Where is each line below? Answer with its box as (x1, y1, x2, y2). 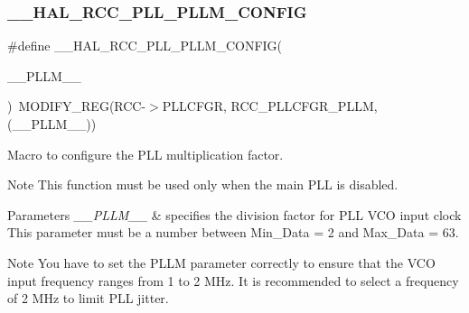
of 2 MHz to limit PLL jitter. (7, 289, 169, 308)
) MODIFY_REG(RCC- (7, 97, 146, 115)
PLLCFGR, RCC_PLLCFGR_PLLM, (162, 97, 378, 115)
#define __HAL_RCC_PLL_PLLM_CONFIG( (7, 36, 283, 55)
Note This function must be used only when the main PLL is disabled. (7, 175, 399, 194)
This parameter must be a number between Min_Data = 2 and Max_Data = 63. (7, 223, 459, 242)
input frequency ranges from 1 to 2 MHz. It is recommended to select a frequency (7, 271, 459, 290)
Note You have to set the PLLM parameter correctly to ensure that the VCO (7, 253, 436, 272)
